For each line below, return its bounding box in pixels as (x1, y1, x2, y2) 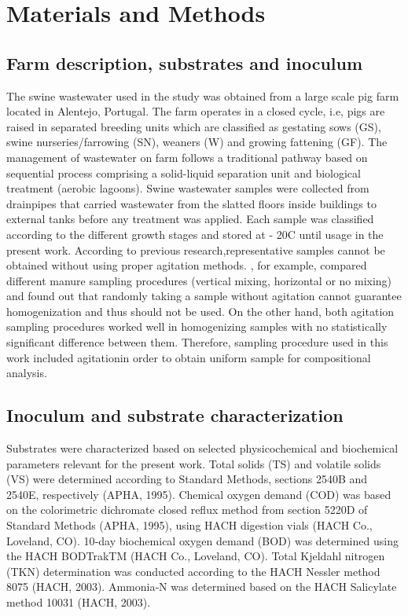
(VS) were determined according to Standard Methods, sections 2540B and (6, 471, 368, 487)
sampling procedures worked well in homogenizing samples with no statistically (6, 318, 388, 335)
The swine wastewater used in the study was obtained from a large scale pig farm (6, 87, 399, 104)
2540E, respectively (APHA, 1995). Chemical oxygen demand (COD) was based (6, 486, 391, 502)
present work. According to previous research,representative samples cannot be (6, 241, 385, 258)
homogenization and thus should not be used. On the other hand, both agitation (6, 302, 395, 319)
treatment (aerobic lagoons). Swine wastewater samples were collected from (6, 180, 369, 196)
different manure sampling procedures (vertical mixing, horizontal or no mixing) (6, 272, 392, 288)
